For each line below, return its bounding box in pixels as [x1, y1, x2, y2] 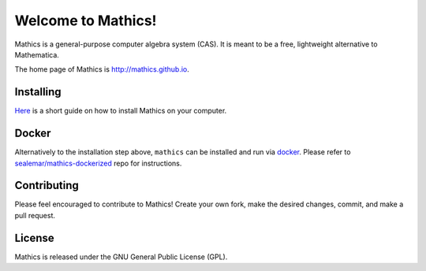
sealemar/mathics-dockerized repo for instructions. [14, 158, 182, 168]
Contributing [14, 179, 79, 192]
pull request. [14, 210, 55, 220]
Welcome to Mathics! [14, 12, 157, 29]
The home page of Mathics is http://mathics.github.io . [14, 65, 189, 74]
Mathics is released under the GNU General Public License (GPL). [14, 252, 228, 262]
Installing [14, 85, 62, 98]
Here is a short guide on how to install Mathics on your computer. [14, 106, 227, 116]
